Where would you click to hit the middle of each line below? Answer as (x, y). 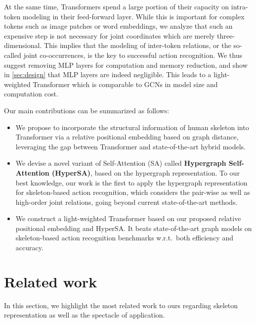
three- (226, 35)
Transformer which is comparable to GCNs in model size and (125, 84)
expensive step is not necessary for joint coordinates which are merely (109, 35)
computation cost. (31, 94)
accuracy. (29, 248)
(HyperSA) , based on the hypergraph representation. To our (146, 172)
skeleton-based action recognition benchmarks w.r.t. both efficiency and (124, 238)
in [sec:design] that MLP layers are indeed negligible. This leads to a (108, 74)
